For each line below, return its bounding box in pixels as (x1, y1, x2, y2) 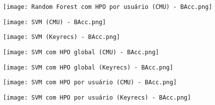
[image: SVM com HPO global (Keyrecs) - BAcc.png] (3, 64, 173, 71)
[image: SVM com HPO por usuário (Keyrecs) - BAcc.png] (3, 94, 191, 101)
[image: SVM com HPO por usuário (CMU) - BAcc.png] (3, 79, 177, 86)
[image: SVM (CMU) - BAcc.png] (3, 18, 106, 26)
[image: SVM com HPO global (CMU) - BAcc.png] (3, 48, 159, 56)
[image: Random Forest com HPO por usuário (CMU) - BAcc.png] (3, 3, 213, 10)
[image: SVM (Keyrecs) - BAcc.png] (3, 34, 120, 41)
